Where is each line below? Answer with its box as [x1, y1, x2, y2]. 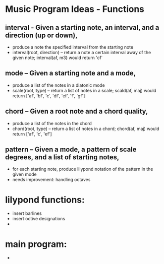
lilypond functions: [5, 194, 85, 205]
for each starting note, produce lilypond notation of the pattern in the [12, 166, 154, 172]
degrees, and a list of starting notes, [5, 153, 119, 162]
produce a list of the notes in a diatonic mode [12, 82, 105, 88]
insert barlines [12, 210, 42, 216]
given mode [12, 171, 37, 177]
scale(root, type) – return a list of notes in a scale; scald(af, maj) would [12, 87, 157, 93]
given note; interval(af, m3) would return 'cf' [12, 55, 103, 61]
